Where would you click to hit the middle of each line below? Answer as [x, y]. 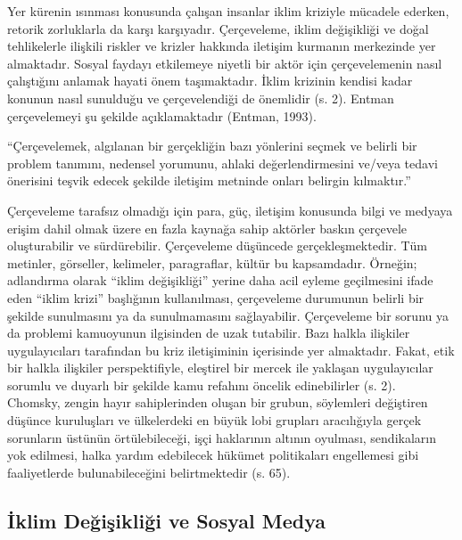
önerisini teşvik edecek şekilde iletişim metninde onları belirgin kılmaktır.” [209, 180]
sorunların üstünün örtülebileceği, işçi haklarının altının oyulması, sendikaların [222, 437]
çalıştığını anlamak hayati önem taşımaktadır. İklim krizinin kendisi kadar [210, 81]
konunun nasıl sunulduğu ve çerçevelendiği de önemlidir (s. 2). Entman [201, 98]
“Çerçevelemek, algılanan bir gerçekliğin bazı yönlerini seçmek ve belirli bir [212, 146]
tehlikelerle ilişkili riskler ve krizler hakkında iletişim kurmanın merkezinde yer [222, 46]
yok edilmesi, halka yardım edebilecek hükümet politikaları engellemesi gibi [213, 455]
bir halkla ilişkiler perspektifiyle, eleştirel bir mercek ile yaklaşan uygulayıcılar [220, 368]
